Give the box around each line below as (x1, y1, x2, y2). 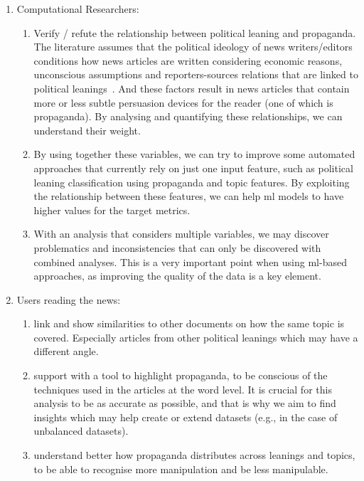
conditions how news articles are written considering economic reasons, (33, 53, 343, 68)
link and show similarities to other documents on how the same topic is (33, 316, 345, 331)
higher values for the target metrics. (33, 202, 191, 217)
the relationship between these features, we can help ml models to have (33, 189, 344, 203)
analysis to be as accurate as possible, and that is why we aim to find (33, 396, 336, 411)
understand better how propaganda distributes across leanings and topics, (33, 448, 355, 462)
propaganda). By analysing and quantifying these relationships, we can (33, 109, 343, 124)
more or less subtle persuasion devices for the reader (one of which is (33, 95, 333, 110)
